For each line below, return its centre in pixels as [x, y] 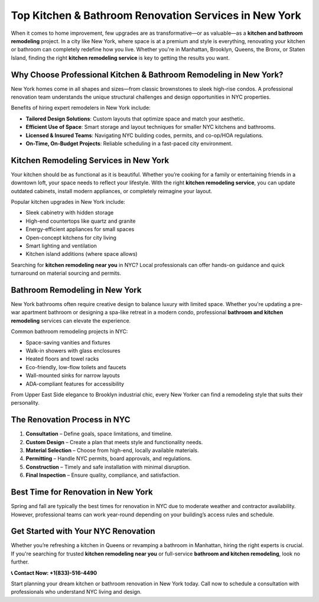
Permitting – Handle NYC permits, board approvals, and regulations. [109, 458]
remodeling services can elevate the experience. [71, 320]
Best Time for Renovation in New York [82, 492]
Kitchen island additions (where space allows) [82, 254]
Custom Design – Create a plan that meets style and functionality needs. [114, 442]
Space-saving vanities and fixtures [68, 342]
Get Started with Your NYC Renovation [83, 531]
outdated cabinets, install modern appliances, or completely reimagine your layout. [112, 191]
